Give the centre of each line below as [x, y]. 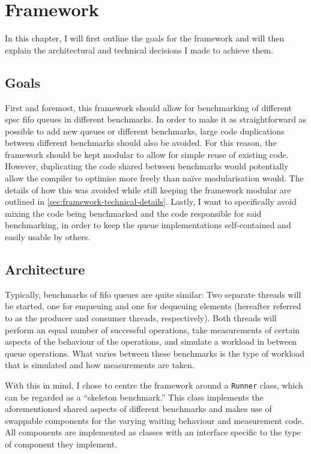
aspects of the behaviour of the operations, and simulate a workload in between [151, 341]
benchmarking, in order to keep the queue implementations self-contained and [148, 225]
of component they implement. [61, 444]
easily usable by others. [48, 237]
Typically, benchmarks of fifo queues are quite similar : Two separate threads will [153, 294]
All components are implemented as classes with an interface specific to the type [153, 432]
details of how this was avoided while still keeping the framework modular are [148, 189]
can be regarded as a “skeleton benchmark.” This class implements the [134, 397]
